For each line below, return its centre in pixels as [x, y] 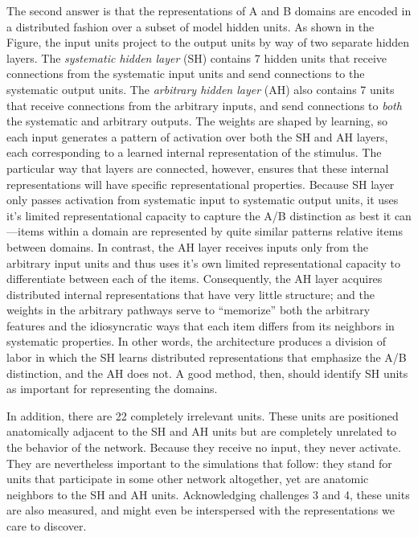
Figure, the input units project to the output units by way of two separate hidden [208, 42]
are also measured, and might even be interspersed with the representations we [201, 510]
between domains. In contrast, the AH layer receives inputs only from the [187, 246]
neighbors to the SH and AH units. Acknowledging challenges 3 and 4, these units [208, 494]
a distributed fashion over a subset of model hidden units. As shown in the [191, 26]
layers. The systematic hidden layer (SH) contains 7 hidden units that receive [197, 57]
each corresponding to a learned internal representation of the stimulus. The [194, 152]
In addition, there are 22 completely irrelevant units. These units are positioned [203, 415]
